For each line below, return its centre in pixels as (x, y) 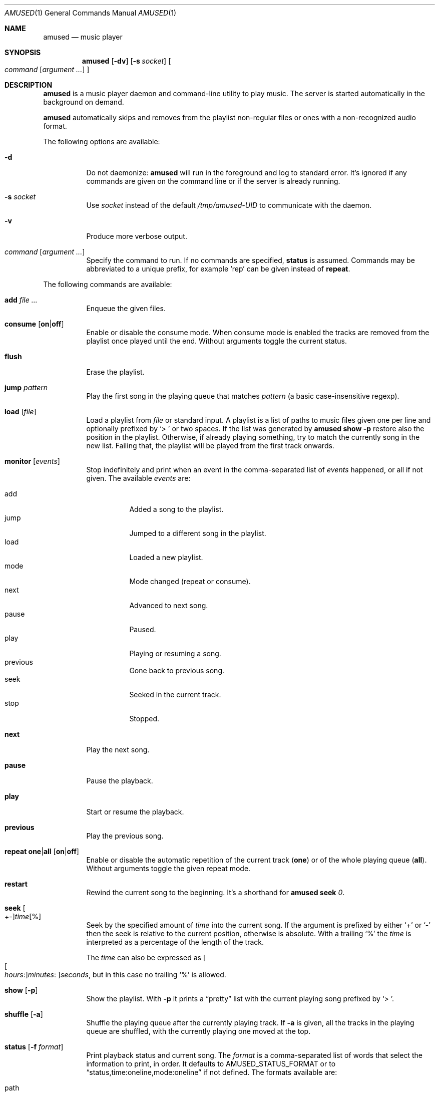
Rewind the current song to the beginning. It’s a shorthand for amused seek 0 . (215, 892)
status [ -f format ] (34, 1047)
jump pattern (26, 387)
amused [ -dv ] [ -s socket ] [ (126, 61)
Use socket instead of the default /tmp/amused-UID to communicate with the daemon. (229, 205)
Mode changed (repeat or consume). (190, 581)
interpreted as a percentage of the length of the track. (175, 942)
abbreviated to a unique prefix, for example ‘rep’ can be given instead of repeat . (218, 269)
